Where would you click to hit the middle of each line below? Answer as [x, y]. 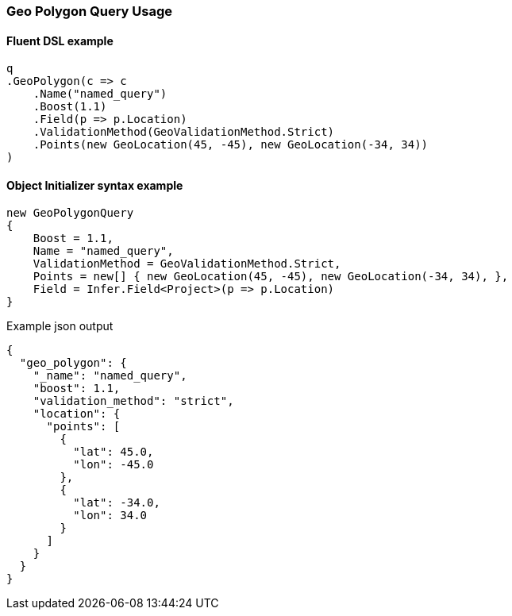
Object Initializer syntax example [95, 185]
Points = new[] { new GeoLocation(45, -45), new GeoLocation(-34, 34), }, [271, 277]
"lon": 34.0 [110, 516]
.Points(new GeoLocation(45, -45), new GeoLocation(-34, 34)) [231, 145]
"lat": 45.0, [114, 452]
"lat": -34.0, [117, 503]
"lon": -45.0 [114, 465]
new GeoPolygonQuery [70, 213]
